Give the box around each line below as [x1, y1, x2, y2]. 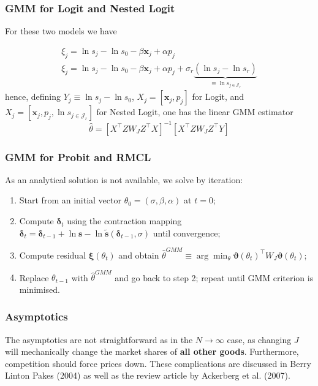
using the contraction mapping [67, 214, 182, 227]
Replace [19, 271, 49, 284]
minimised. [19, 282, 60, 295]
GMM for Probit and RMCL [5, 149, 151, 164]
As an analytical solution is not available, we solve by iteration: [5, 173, 243, 186]
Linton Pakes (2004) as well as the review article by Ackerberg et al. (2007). [5, 369, 290, 382]
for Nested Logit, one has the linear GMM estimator [96, 105, 293, 118]
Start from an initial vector [19, 194, 121, 206]
